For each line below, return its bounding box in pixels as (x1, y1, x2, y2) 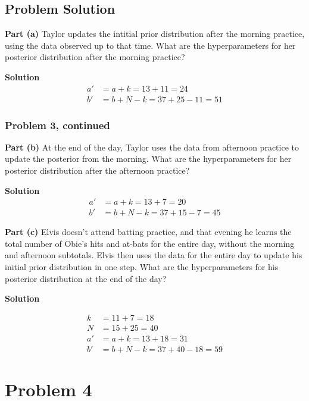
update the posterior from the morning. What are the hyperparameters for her (5, 152, 292, 165)
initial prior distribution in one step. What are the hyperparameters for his (5, 261, 279, 273)
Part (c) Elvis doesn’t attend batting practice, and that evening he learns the (5, 225, 292, 238)
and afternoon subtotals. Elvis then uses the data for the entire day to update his (5, 249, 302, 261)
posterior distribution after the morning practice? (5, 51, 185, 63)
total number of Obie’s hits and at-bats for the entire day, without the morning (5, 237, 295, 249)
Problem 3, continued (5, 117, 110, 132)
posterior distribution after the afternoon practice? (5, 164, 190, 177)
